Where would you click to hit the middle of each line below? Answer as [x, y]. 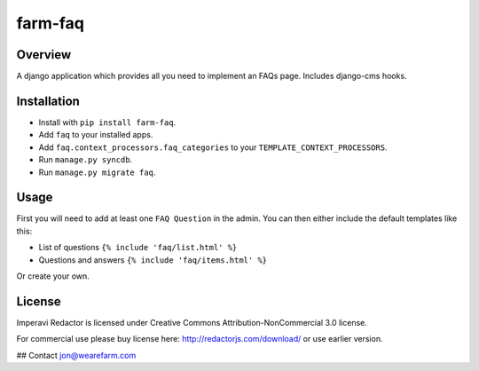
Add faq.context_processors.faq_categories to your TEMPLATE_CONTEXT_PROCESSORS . [213, 147]
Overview [44, 55]
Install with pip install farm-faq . [107, 122]
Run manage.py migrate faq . [97, 172]
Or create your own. [53, 276]
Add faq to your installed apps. [96, 135]
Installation [48, 101]
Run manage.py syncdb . [86, 160]
